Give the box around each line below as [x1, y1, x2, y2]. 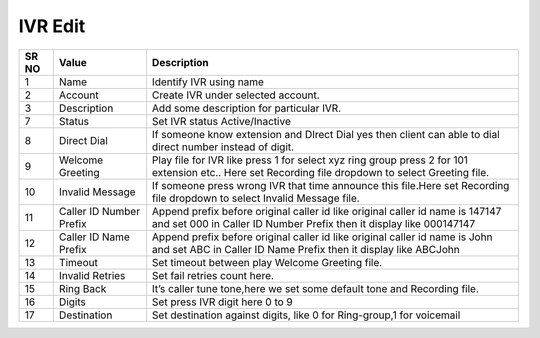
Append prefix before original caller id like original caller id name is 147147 [151, 204, 502, 218]
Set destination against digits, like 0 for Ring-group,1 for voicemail [151, 308, 461, 322]
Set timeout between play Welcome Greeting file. [151, 255, 383, 269]
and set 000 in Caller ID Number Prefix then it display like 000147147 [151, 216, 476, 230]
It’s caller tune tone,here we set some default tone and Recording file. [151, 281, 480, 295]
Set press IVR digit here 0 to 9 [151, 295, 294, 309]
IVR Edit [18, 15, 86, 37]
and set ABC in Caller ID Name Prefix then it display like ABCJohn [151, 242, 460, 256]
